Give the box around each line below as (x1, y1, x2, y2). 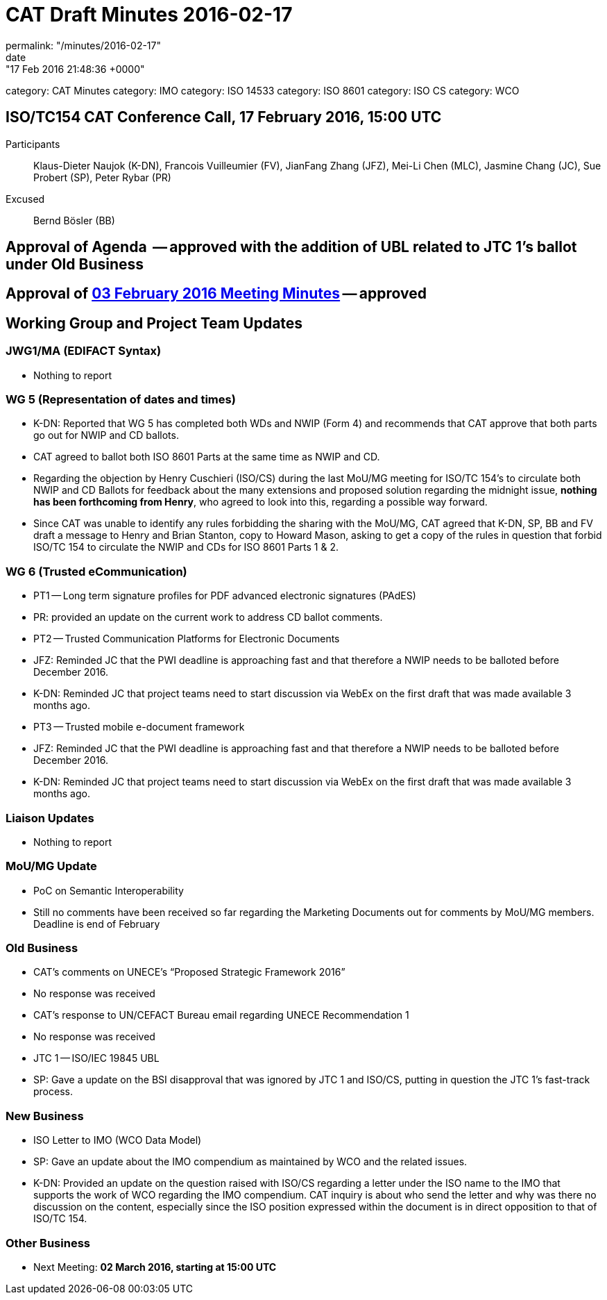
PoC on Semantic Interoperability (33, 884, 184, 897)
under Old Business (6, 256, 144, 274)
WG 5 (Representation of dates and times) (6, 392, 236, 407)
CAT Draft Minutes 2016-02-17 (6, 3, 293, 26)
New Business (6, 1108, 84, 1123)
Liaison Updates (6, 810, 94, 825)
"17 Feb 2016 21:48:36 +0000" (6, 62, 145, 75)
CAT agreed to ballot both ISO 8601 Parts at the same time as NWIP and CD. (33, 451, 380, 463)
